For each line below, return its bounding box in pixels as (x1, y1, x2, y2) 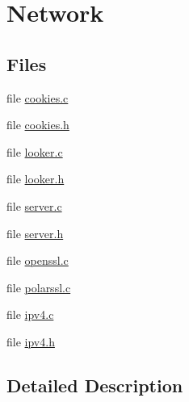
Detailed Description (6, 372, 183, 397)
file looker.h (6, 170, 65, 187)
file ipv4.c (6, 306, 54, 323)
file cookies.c (6, 89, 69, 106)
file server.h (6, 224, 64, 241)
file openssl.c (6, 252, 69, 269)
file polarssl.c (6, 278, 71, 295)
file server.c (6, 197, 62, 214)
